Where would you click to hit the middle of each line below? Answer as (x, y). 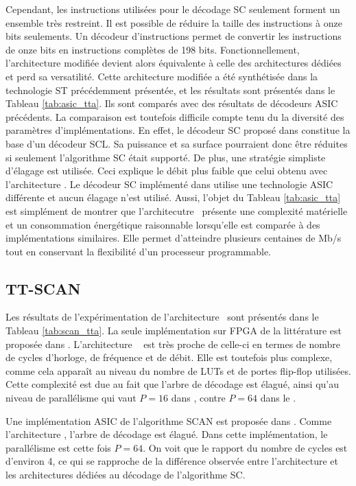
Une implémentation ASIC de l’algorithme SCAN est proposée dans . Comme (169, 420)
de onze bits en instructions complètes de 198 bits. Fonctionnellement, (153, 49)
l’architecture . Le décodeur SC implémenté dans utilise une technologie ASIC (169, 184)
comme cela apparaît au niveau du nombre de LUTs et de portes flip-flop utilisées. (178, 370)
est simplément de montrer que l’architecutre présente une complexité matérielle (177, 210)
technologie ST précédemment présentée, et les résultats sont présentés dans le (170, 90)
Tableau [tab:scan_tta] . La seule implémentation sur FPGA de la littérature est (174, 331)
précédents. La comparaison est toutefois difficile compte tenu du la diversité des (175, 116)
